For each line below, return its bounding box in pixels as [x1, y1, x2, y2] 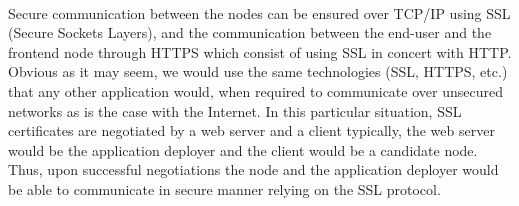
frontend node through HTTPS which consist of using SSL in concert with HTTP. [8, 41, 512, 62]
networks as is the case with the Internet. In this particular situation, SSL [8, 100, 462, 121]
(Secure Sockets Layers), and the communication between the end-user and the [8, 22, 492, 43]
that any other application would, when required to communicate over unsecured [8, 80, 503, 101]
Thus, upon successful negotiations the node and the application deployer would [8, 159, 499, 180]
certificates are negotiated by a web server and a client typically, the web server [8, 120, 495, 141]
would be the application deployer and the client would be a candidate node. [8, 139, 478, 160]
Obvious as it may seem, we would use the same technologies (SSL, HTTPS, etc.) [8, 61, 508, 82]
